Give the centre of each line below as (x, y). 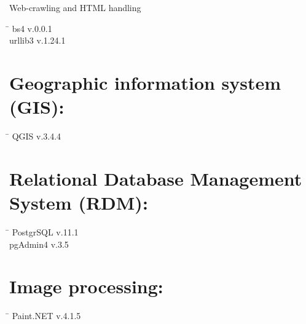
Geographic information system (145, 82)
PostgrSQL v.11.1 (45, 232)
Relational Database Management (156, 178)
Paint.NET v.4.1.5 (46, 316)
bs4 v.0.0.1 (32, 28)
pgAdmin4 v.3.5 (39, 244)
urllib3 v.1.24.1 (37, 40)
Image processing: (86, 286)
